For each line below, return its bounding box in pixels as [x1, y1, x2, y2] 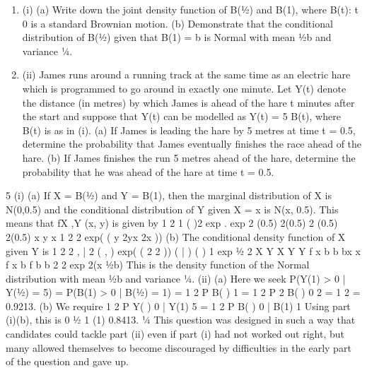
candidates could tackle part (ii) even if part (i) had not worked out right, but [6, 326, 344, 341]
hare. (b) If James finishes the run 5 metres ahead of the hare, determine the [22, 150, 356, 165]
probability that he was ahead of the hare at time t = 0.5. [22, 164, 274, 179]
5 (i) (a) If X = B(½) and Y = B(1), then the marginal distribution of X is [6, 188, 332, 203]
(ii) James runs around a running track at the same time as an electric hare [22, 67, 351, 82]
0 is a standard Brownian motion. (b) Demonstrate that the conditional [22, 16, 333, 30]
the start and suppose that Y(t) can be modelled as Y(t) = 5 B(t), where [22, 109, 341, 124]
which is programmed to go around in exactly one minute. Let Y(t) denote [22, 81, 346, 95]
